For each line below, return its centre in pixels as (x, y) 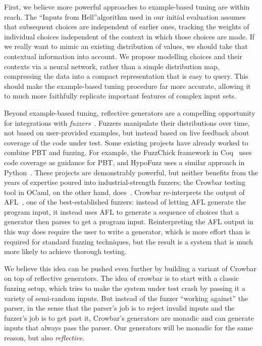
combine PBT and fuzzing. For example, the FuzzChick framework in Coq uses (128, 152)
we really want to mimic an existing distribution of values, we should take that (126, 46)
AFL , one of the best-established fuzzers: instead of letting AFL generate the (125, 202)
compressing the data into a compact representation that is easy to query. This (126, 76)
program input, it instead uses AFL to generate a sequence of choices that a (122, 211)
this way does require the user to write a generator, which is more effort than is (127, 232)
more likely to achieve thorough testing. (65, 251)
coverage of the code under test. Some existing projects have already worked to (126, 142)
